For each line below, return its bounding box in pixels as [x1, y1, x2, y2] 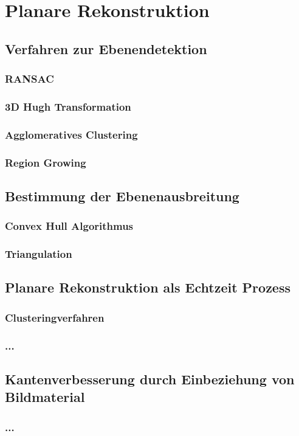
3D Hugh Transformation [5, 99, 131, 114]
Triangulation [5, 246, 72, 261]
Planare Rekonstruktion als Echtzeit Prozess [5, 278, 290, 297]
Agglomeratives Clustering [5, 126, 138, 142]
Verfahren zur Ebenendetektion [5, 39, 207, 58]
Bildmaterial [5, 387, 85, 406]
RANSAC [5, 71, 54, 86]
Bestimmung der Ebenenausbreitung [5, 186, 239, 205]
